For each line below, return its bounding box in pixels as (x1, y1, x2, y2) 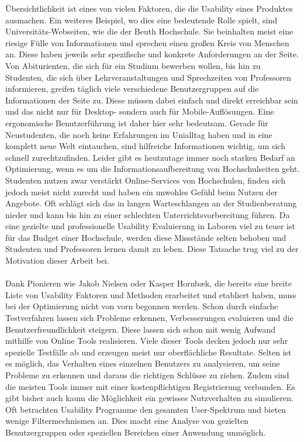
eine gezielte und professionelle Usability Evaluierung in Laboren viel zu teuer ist (5, 220, 295, 232)
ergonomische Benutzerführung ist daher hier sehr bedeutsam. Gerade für (5, 116, 268, 129)
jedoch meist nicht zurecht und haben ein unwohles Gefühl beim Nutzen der (5, 185, 278, 198)
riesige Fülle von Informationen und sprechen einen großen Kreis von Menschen (5, 36, 289, 49)
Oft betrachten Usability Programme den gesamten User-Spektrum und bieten (5, 403, 286, 415)
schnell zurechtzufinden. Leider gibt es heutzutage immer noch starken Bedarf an (5, 151, 295, 163)
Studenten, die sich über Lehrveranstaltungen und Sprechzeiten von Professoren (5, 71, 292, 83)
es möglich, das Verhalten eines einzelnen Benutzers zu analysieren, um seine (5, 357, 280, 370)
